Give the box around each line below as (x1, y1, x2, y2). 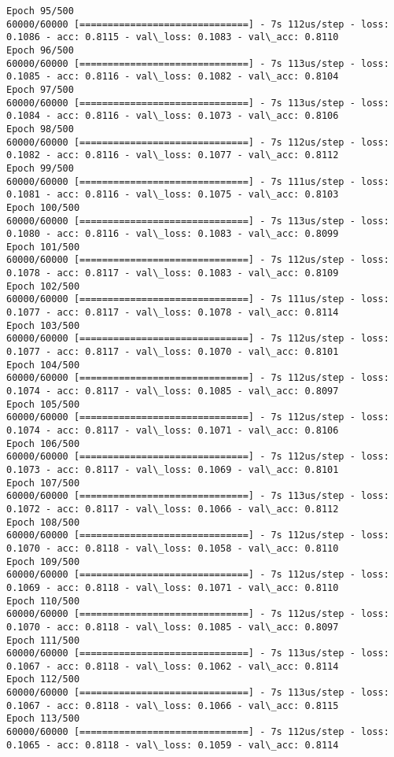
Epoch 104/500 (6, 359, 80, 371)
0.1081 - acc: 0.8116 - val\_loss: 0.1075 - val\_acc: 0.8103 (6, 189, 339, 201)
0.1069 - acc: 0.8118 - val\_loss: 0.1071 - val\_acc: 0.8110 (6, 582, 339, 593)
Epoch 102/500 (6, 280, 80, 292)
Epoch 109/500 (6, 556, 80, 567)
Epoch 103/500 (6, 319, 80, 331)
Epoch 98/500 (6, 123, 74, 135)
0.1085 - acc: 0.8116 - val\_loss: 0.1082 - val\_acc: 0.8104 (6, 71, 339, 83)
